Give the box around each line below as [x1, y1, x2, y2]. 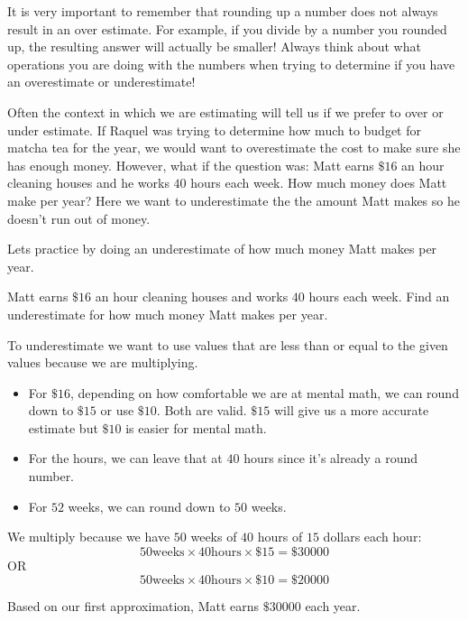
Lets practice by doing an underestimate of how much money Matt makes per [7, 239, 437, 258]
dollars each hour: [323, 527, 422, 546]
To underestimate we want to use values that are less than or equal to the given [7, 335, 448, 354]
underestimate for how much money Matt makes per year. [7, 304, 328, 323]
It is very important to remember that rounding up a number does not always [7, 2, 438, 20]
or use [100, 401, 134, 420]
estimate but [28, 418, 98, 437]
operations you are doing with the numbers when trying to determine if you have [7, 54, 455, 73]
